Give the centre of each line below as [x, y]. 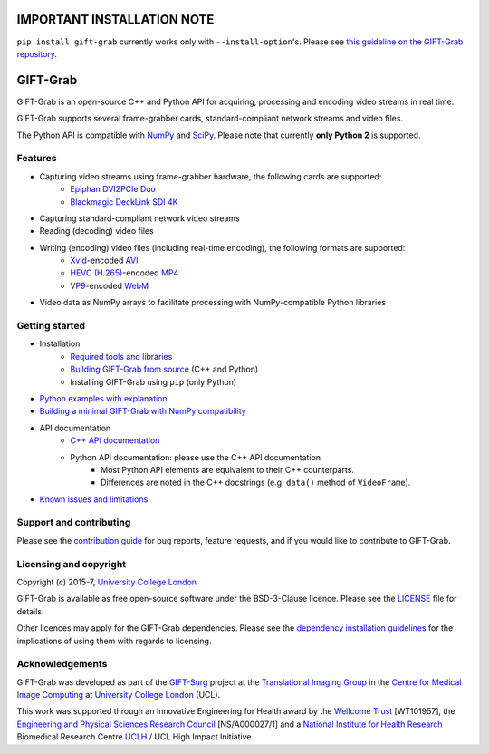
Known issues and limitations [94, 499]
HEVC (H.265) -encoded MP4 [125, 273]
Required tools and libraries [121, 356]
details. [30, 611]
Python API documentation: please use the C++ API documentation [196, 457]
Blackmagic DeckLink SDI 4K [124, 202]
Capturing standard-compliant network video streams [139, 218]
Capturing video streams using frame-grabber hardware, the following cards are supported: [211, 176]
